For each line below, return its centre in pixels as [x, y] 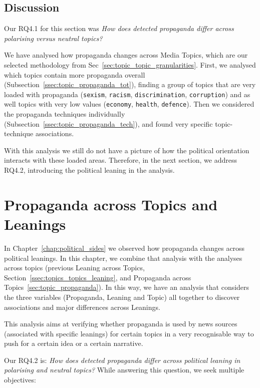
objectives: [20, 380]
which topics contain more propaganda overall [75, 74]
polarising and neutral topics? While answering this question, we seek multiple [124, 370]
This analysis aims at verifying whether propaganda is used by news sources [121, 324]
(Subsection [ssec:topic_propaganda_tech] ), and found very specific [108, 123]
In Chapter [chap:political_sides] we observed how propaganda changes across [124, 248]
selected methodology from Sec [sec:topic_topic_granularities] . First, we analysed [130, 64]
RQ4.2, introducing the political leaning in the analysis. [89, 170]
